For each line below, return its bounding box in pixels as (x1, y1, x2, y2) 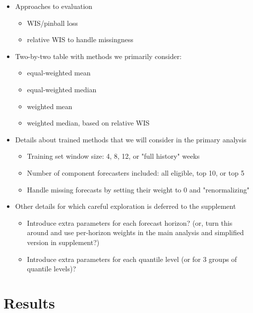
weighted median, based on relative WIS (27, 118, 150, 128)
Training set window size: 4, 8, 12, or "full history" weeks (27, 151, 200, 161)
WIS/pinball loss (27, 17, 78, 28)
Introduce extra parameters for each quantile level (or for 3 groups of (27, 253, 237, 264)
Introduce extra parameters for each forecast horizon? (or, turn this (27, 217, 233, 228)
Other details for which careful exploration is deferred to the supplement (15, 201, 236, 211)
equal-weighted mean (27, 67, 91, 78)
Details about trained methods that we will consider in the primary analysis (15, 134, 247, 144)
